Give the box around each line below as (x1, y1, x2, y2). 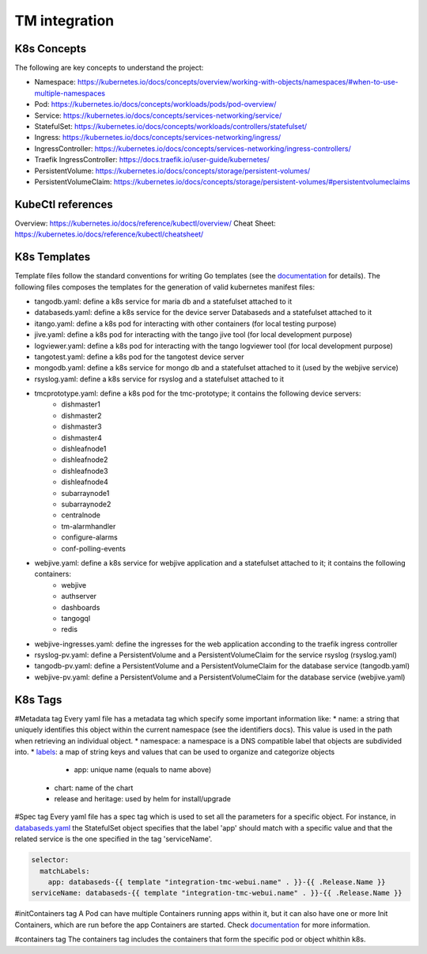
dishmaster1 (61, 399, 100, 409)
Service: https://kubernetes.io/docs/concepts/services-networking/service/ (34, 111, 282, 120)
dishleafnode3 (61, 466, 108, 475)
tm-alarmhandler (61, 521, 116, 531)
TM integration (14, 12, 115, 29)
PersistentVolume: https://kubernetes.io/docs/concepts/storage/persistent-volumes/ (34, 166, 311, 176)
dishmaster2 (61, 411, 102, 420)
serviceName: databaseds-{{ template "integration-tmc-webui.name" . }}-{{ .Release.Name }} (31, 888, 402, 898)
